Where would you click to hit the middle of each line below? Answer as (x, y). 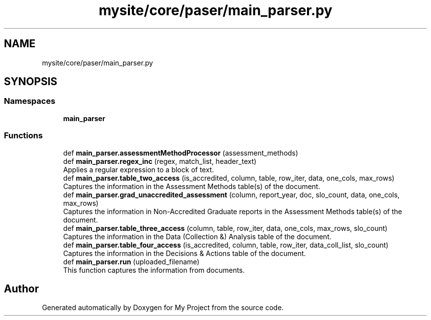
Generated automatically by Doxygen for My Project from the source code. (163, 308)
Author (21, 288)
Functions (23, 136)
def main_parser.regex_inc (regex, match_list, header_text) (160, 161)
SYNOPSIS (31, 82)
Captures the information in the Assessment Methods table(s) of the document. (192, 186)
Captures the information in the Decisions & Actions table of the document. (185, 253)
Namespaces (30, 101)
